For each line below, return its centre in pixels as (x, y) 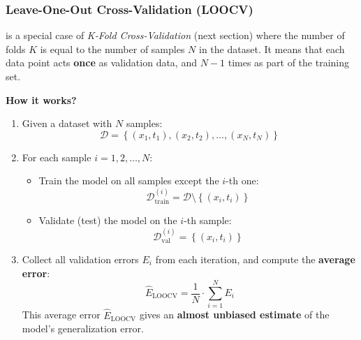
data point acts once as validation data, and (101, 62)
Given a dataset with (67, 123)
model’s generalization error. (83, 328)
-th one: (242, 180)
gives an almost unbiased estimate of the (234, 315)
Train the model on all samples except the (129, 180)
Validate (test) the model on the (108, 220)
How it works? (41, 99)
